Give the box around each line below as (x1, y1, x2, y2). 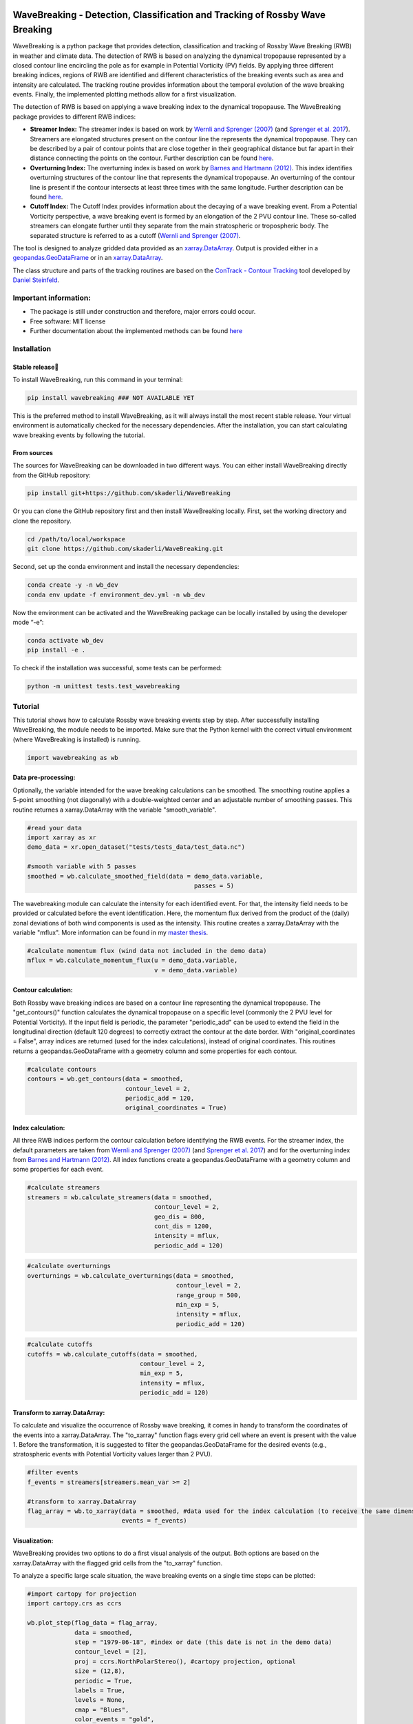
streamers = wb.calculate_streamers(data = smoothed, (27, 1193, 213, 1201)
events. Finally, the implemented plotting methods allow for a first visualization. (12, 90, 237, 99)
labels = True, (74, 1687, 126, 1694)
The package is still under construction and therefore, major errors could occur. (30, 308, 256, 316)
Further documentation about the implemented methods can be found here (30, 327, 243, 335)
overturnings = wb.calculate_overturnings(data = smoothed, (27, 1272, 235, 1279)
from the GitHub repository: (12, 471, 91, 479)
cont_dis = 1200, (153, 1223, 213, 1230)
